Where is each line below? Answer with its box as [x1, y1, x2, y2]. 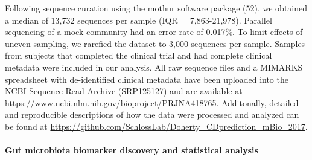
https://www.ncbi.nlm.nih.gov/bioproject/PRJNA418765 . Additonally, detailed [5, 96, 299, 109]
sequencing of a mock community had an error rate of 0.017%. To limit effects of [5, 25, 303, 38]
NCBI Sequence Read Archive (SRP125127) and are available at [5, 85, 243, 97]
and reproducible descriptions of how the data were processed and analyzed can [5, 108, 299, 121]
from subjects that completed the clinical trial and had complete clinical [5, 49, 272, 62]
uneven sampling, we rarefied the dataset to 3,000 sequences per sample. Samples [5, 37, 305, 50]
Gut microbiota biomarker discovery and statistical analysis [5, 144, 258, 156]
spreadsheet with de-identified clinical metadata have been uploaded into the [5, 72, 288, 85]
